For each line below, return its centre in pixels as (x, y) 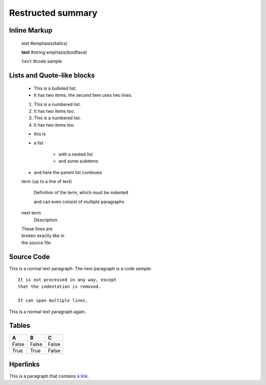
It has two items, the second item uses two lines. (83, 95)
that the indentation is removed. (59, 287)
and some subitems (78, 161)
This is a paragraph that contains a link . (49, 376)
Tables (20, 326)
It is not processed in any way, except (67, 280)
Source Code (30, 257)
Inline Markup (31, 30)
